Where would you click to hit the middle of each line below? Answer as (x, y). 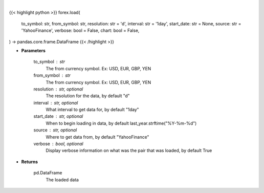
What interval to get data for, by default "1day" (92, 109)
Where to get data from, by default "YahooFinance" (97, 137)
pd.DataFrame (48, 173)
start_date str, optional (58, 116)
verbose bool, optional (58, 144)
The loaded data (62, 180)
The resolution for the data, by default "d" (88, 96)
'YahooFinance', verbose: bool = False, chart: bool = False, (80, 31)
